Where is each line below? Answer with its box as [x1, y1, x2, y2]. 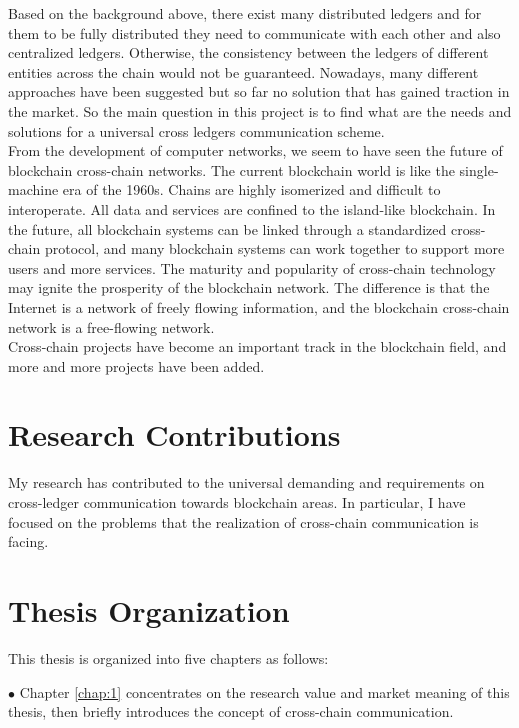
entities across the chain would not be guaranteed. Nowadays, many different [8, 61, 479, 82]
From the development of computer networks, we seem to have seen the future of [8, 140, 503, 161]
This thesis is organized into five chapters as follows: [8, 647, 329, 668]
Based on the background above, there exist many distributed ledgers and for [8, 3, 482, 23]
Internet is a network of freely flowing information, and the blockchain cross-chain [8, 296, 510, 317]
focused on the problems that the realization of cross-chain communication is [8, 511, 479, 532]
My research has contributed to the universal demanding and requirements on [8, 472, 485, 493]
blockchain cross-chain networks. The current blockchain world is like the [8, 159, 455, 180]
